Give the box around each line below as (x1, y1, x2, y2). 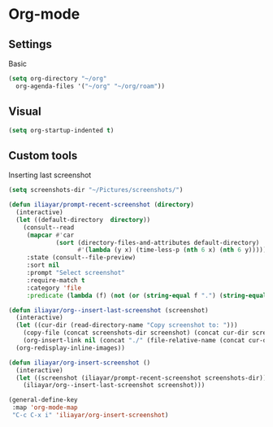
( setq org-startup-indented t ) (8, 126, 115, 134)
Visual (8, 105, 42, 119)
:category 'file (26, 284, 82, 292)
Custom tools (8, 148, 78, 163)
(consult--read (23, 223, 75, 232)
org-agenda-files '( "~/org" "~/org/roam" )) (15, 82, 165, 90)
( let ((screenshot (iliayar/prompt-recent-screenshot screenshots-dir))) (15, 373, 271, 382)
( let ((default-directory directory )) (15, 216, 151, 224)
